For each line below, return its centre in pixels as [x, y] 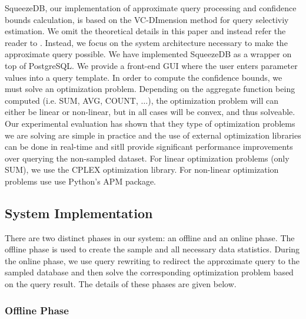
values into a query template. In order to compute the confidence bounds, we [144, 77]
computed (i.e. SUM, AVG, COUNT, [71, 100]
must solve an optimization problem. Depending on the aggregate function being [150, 89]
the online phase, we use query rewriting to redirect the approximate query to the [152, 260]
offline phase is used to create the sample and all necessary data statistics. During [152, 249]
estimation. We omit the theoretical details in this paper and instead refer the [145, 31]
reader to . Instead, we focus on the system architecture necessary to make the [146, 42]
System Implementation [79, 213]
